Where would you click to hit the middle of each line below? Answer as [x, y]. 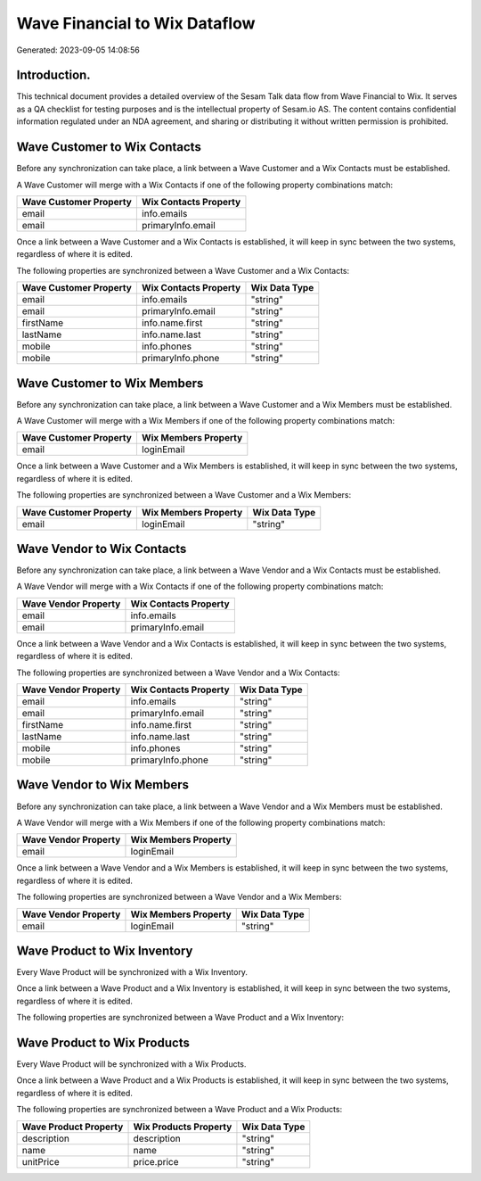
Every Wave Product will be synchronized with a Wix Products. [131, 1064]
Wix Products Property [183, 1127]
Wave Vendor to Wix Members [103, 785]
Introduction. [53, 75]
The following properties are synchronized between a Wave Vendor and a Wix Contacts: [178, 673]
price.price [156, 1161]
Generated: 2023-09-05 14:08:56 [78, 50]
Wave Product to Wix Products [103, 1043]
